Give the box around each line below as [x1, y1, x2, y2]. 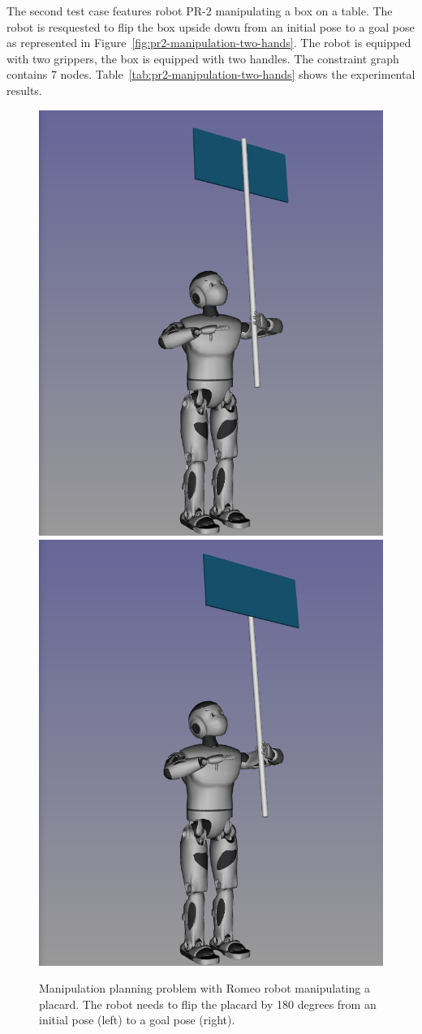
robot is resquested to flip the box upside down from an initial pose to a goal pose [6, 18, 415, 35]
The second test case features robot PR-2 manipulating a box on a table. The [6, 2, 393, 19]
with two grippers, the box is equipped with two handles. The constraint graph [6, 50, 399, 67]
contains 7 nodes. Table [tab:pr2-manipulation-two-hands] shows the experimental [6, 66, 416, 83]
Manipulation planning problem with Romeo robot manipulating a [39, 980, 370, 997]
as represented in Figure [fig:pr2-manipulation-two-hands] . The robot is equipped [6, 34, 411, 51]
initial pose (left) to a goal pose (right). [39, 1011, 235, 1028]
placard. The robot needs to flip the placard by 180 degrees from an [39, 995, 377, 1012]
